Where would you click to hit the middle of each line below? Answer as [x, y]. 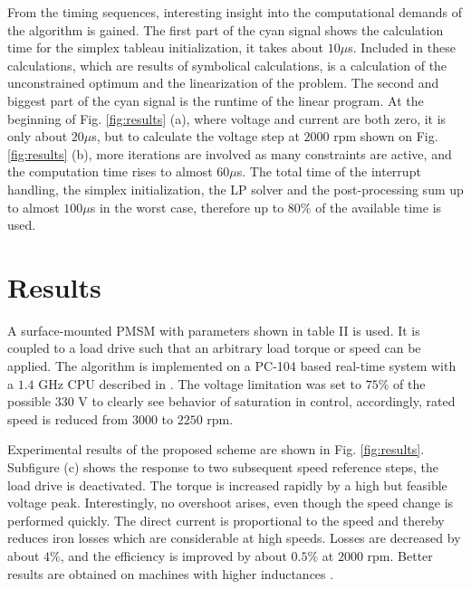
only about [38, 136]
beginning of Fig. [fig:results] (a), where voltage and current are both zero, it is [227, 118]
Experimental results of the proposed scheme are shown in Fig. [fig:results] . [216, 449]
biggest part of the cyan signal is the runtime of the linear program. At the [216, 100]
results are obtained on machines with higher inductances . [171, 573]
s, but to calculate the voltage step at [196, 136]
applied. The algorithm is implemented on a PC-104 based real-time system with [232, 366]
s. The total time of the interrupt [329, 171]
